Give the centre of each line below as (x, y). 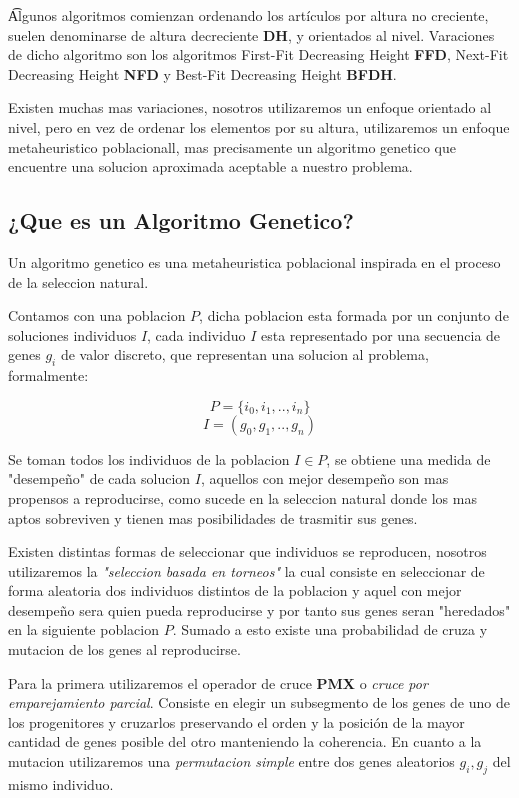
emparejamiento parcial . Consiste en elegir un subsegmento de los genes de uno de (259, 702)
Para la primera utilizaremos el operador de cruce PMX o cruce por (218, 682)
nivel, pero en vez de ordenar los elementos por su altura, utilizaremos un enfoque (259, 126)
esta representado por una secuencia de (380, 334)
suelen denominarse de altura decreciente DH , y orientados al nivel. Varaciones (251, 34)
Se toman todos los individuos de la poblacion (149, 458)
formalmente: (48, 375)
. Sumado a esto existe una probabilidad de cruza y (330, 629)
